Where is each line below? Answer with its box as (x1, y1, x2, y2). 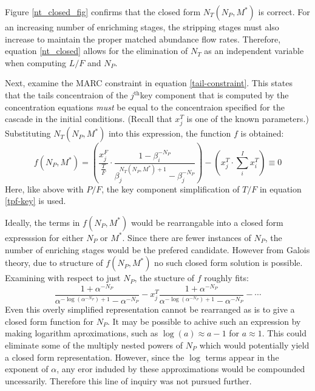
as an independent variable (204, 44, 304, 57)
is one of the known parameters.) (186, 112, 309, 125)
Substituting (5, 127, 51, 140)
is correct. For (258, 5, 310, 18)
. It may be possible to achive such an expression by (107, 314, 301, 327)
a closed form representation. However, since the (5, 350, 185, 363)
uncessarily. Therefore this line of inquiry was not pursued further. (5, 374, 252, 387)
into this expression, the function (108, 127, 231, 140)
